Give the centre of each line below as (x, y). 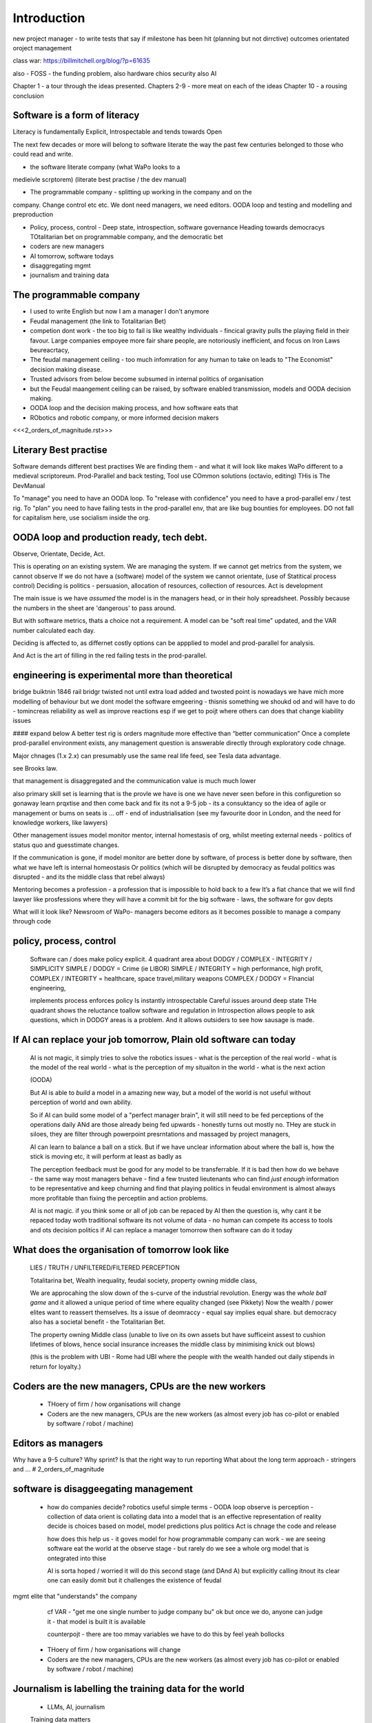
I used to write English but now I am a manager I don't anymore (120, 312)
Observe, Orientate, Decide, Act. (59, 553)
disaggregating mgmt (60, 266)
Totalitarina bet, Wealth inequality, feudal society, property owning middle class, (144, 1280)
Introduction (49, 18)
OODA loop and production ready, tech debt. (110, 537)
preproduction (33, 214)
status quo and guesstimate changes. (66, 845)
